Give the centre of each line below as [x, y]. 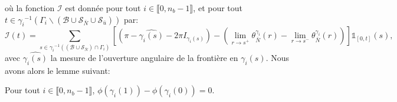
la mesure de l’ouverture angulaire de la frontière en [144, 57]
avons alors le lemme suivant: [58, 70]
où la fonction [30, 8]
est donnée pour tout [103, 8]
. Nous [277, 57]
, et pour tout [218, 8]
